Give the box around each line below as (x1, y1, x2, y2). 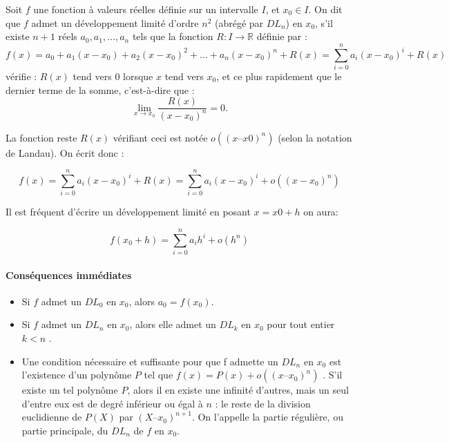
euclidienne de (21, 410, 82, 424)
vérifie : (6, 68, 37, 83)
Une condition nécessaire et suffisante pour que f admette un (21, 354, 278, 368)
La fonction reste (6, 130, 77, 144)
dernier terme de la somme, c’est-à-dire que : (6, 82, 195, 97)
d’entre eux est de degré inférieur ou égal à (21, 396, 203, 410)
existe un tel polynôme (21, 383, 118, 397)
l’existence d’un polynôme (21, 367, 132, 382)
